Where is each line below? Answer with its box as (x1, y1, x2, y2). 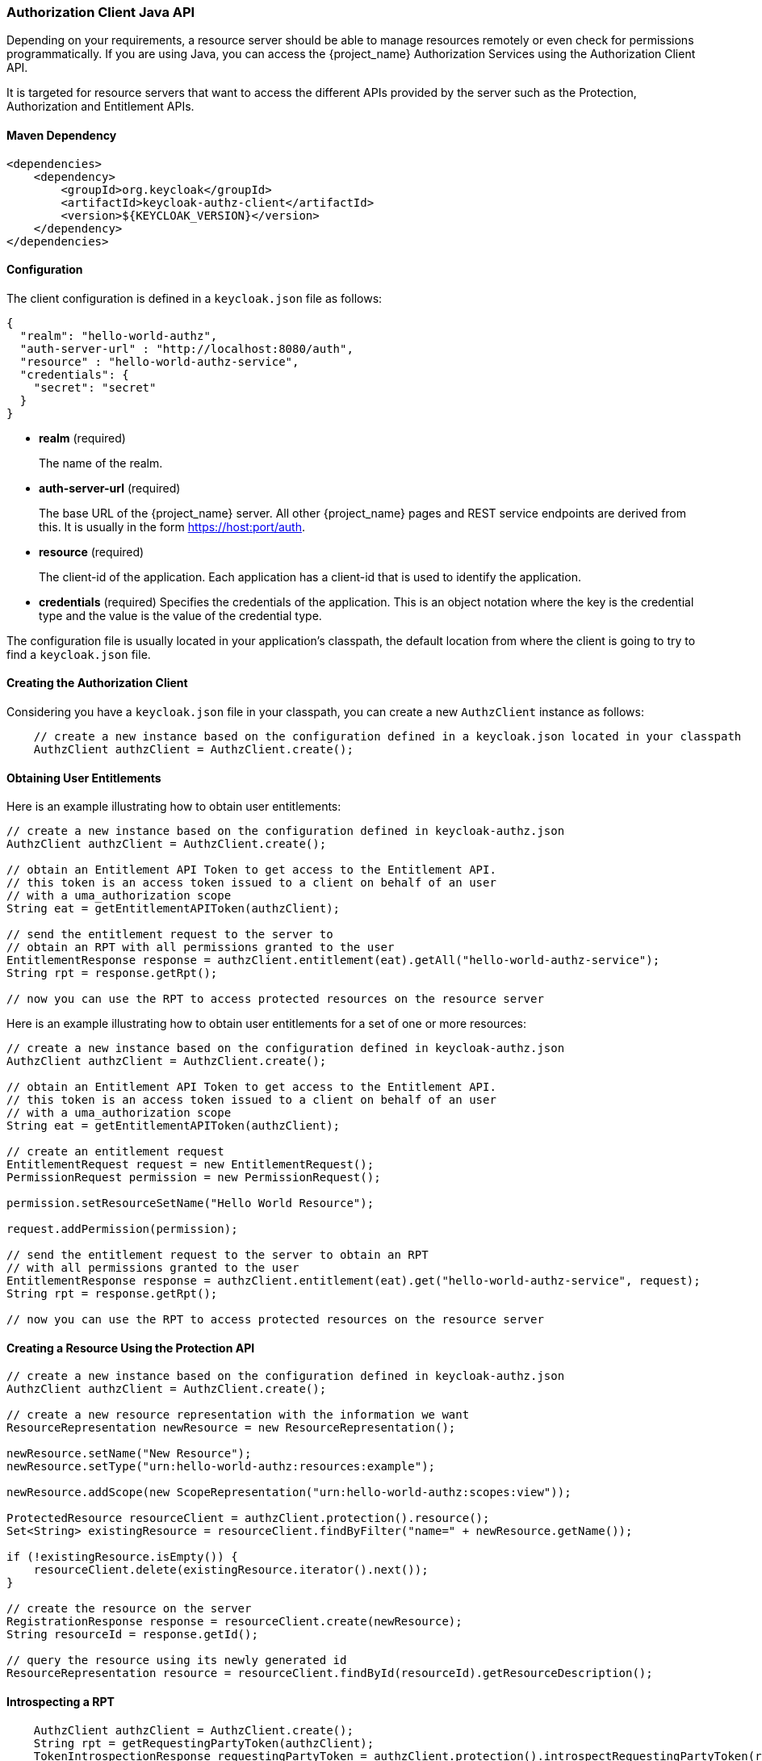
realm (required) (39, 430, 126, 445)
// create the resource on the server (6, 1602, 252, 1616)
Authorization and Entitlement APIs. (6, 99, 195, 114)
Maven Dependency (6, 128, 117, 142)
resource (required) (39, 544, 144, 559)
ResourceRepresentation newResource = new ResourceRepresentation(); (6, 1421, 456, 1435)
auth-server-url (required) (39, 480, 181, 495)
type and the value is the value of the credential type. (39, 608, 322, 623)
